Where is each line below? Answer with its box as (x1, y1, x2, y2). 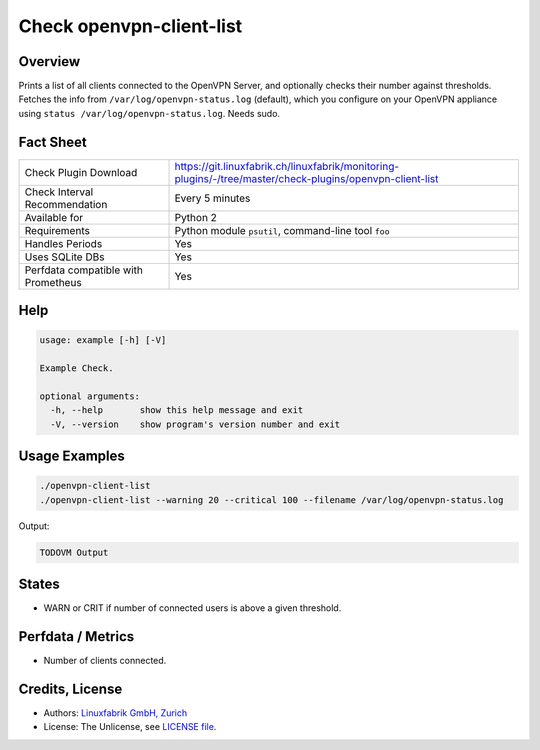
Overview (18, 53, 81, 70)
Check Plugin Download (24, 165, 138, 179)
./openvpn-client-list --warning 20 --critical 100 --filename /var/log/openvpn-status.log (39, 494, 504, 505)
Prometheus (24, 275, 82, 289)
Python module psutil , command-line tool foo (174, 223, 390, 237)
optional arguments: (39, 390, 140, 402)
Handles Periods (24, 236, 103, 250)
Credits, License (18, 680, 123, 697)
